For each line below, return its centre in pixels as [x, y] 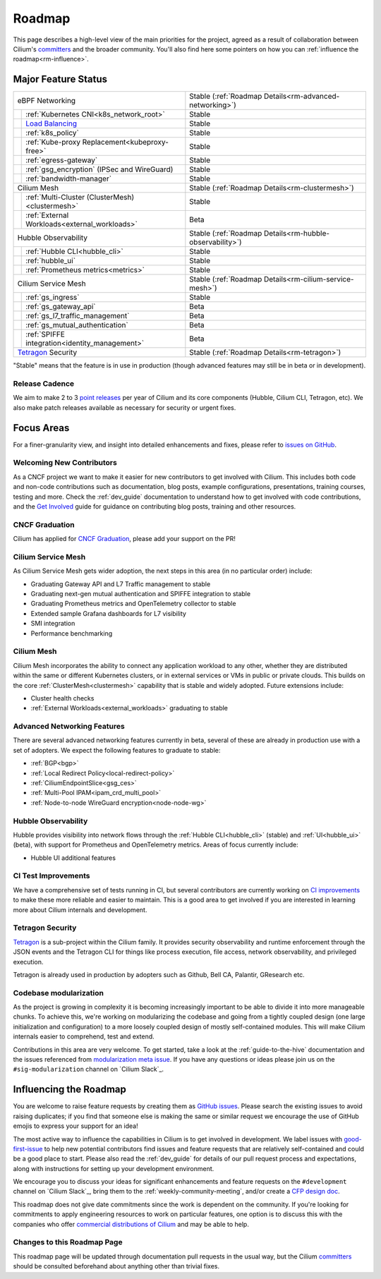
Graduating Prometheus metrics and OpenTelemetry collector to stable [133, 604]
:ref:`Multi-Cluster [55, 198]
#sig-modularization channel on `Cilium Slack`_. [89, 1069]
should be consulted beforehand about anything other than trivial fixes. [116, 1266]
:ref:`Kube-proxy [53, 143]
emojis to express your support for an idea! [75, 1126]
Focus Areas [41, 428]
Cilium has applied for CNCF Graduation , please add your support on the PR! [125, 539]
